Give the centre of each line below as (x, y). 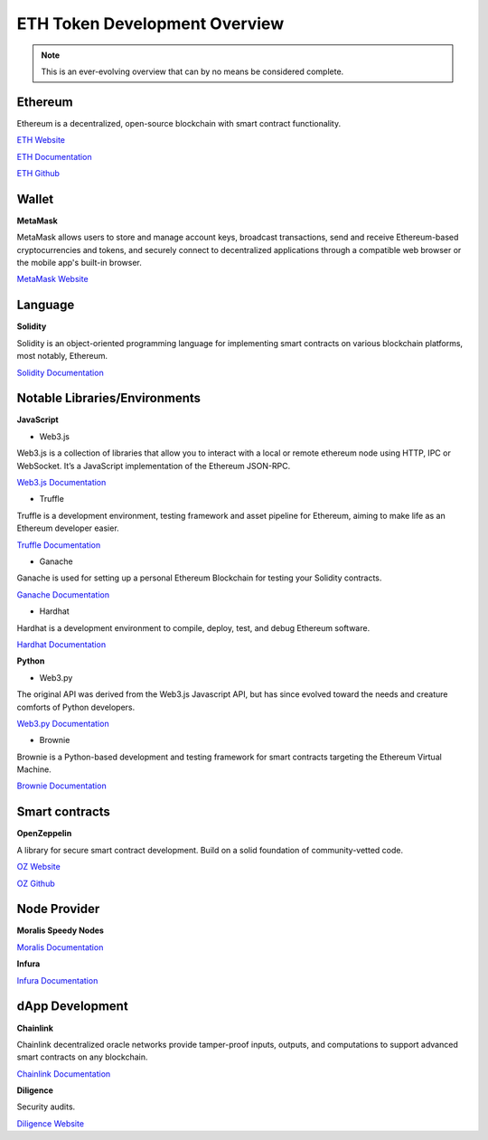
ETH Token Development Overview (150, 24)
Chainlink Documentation (64, 1074)
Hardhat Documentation (61, 644)
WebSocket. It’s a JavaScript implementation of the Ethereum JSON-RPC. (154, 466)
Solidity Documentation (60, 372)
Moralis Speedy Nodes (60, 930)
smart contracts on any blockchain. (82, 1057)
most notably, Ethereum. (62, 356)
